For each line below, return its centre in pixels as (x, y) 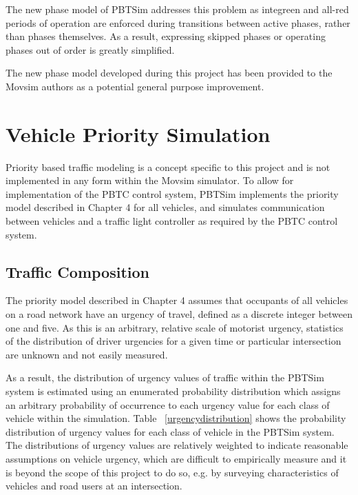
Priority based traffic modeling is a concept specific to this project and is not (168, 166)
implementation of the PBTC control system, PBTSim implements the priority (172, 193)
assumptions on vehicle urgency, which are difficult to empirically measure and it (176, 458)
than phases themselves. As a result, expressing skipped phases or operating (166, 36)
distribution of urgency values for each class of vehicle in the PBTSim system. (170, 431)
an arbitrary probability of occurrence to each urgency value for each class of (168, 404)
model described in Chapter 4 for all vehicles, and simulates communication (165, 207)
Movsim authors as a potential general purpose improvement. (135, 86)
